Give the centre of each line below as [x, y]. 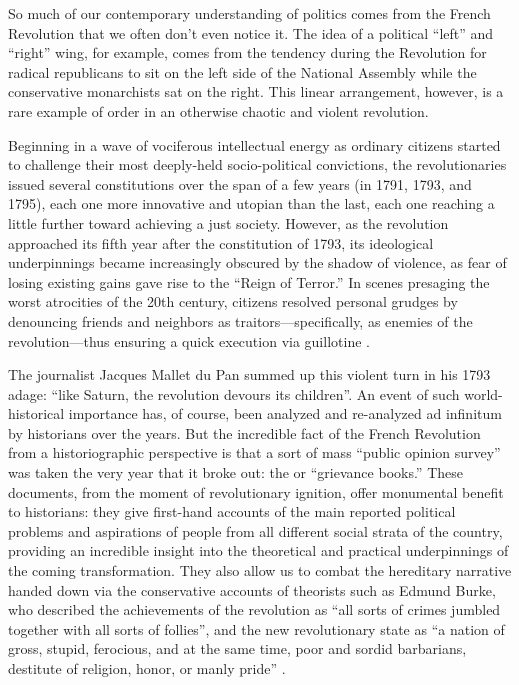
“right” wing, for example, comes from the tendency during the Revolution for [247, 52]
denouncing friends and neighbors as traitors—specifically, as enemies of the [240, 320]
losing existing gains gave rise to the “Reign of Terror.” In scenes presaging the [249, 281]
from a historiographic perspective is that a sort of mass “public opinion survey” [254, 452]
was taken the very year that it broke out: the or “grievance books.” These [235, 472]
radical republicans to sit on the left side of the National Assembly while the [242, 71]
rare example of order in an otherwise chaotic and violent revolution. [218, 110]
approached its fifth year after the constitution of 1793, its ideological [221, 242]
